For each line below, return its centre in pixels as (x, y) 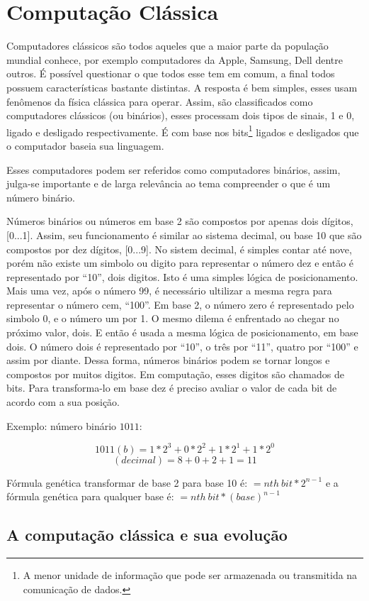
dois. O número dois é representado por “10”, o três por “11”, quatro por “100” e (182, 346)
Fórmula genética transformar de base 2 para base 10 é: (127, 482)
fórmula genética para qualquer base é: (90, 496)
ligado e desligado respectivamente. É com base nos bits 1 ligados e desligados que (183, 131)
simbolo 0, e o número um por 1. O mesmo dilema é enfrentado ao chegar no (173, 318)
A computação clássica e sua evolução (147, 535)
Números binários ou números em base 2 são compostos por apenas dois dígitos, (180, 221)
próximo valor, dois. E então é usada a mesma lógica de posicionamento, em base (182, 332)
